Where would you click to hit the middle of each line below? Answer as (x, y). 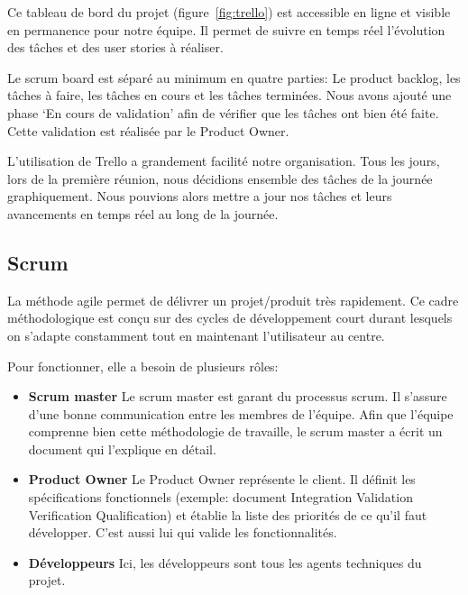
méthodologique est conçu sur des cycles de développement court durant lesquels (230, 318)
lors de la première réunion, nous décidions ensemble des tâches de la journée (220, 178)
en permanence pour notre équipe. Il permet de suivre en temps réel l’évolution (226, 29)
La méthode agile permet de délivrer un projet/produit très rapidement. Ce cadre (233, 300)
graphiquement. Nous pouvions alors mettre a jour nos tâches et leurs (200, 196)
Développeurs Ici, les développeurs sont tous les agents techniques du (225, 562)
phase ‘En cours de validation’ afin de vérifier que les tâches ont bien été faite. (223, 112)
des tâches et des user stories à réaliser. (115, 47)
